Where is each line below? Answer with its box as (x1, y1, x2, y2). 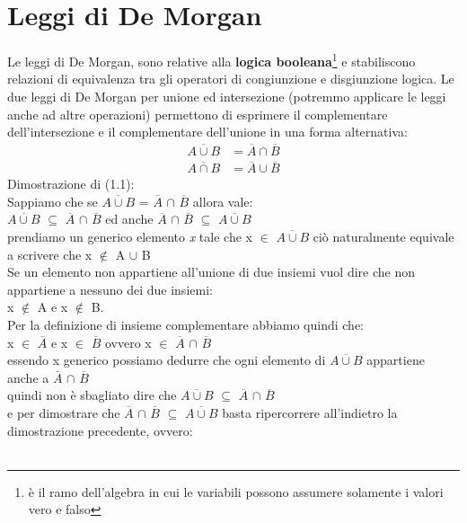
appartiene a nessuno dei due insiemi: (7, 279, 213, 298)
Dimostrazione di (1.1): (7, 174, 135, 193)
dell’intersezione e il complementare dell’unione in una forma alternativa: (7, 122, 408, 141)
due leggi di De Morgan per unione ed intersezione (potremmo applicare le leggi (7, 86, 446, 105)
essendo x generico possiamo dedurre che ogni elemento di (7, 350, 326, 369)
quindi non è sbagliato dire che (7, 386, 177, 404)
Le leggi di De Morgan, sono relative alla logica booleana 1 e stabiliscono (7, 49, 416, 70)
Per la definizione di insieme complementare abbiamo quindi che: (7, 315, 365, 333)
